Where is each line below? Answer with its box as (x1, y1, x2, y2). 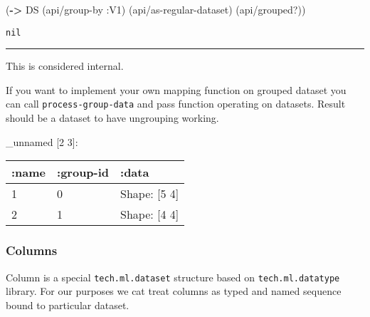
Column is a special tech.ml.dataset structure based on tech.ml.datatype (6, 269, 340, 284)
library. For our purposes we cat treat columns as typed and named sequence (6, 284, 342, 298)
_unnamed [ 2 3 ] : (6, 134, 78, 149)
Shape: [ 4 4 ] (120, 206, 179, 223)
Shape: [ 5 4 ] (120, 185, 179, 202)
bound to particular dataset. (6, 297, 129, 312)
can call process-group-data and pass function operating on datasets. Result (6, 96, 346, 111)
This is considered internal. (6, 58, 124, 73)
